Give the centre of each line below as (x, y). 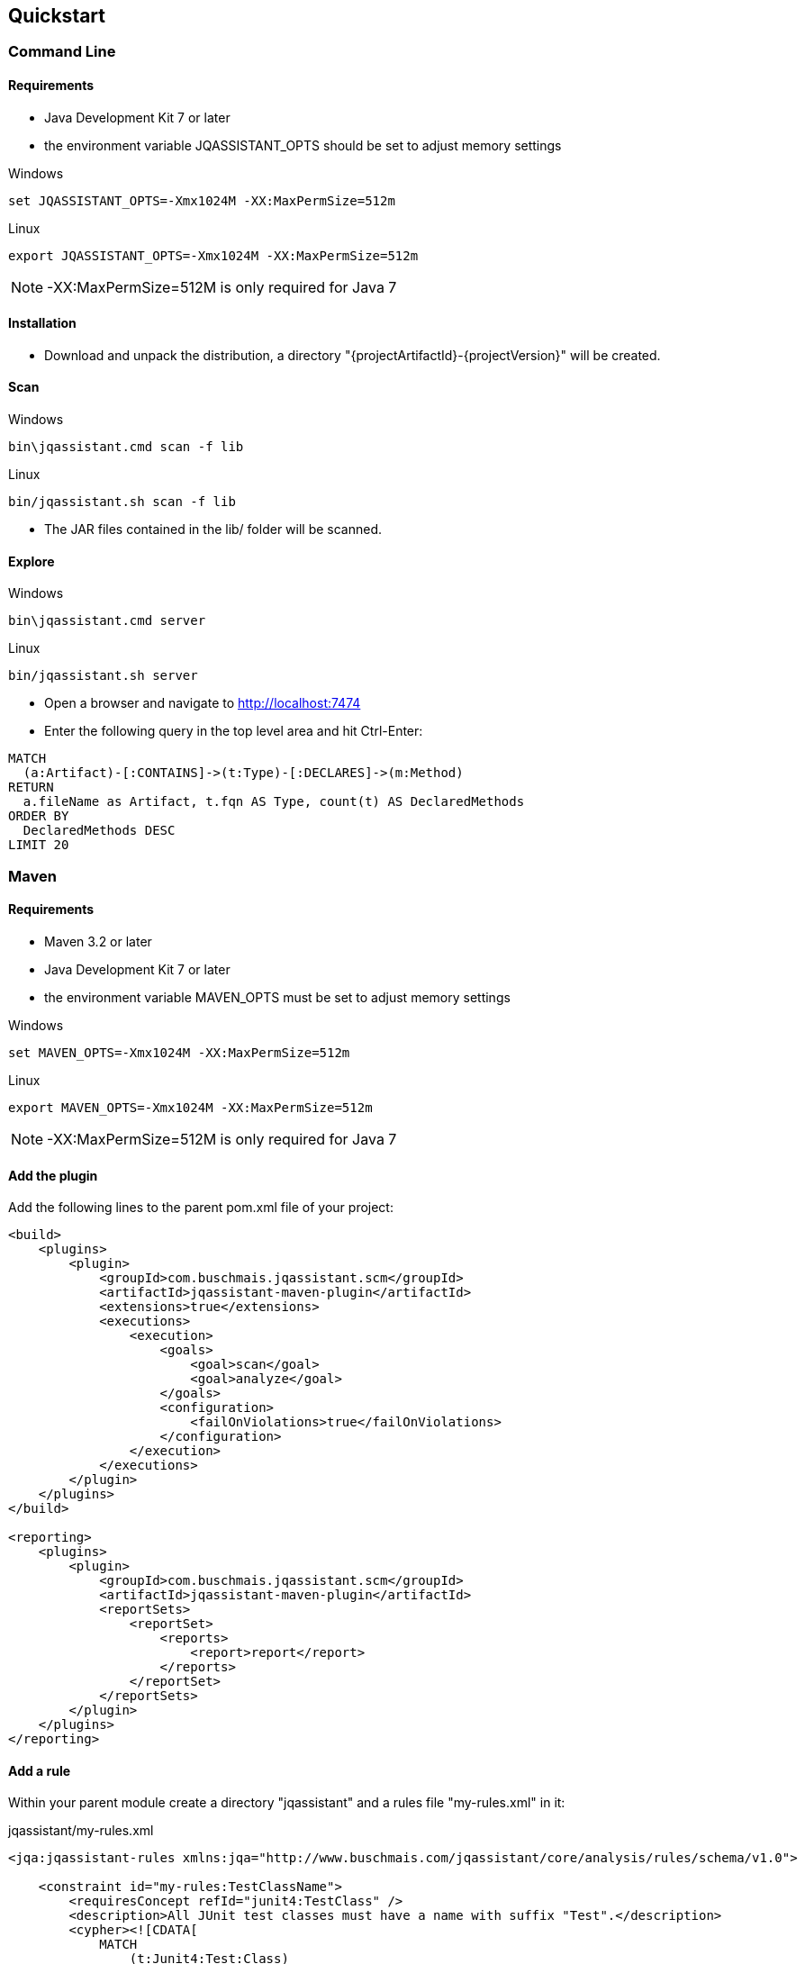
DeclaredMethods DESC (99, 831)
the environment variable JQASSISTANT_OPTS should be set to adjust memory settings (303, 145)
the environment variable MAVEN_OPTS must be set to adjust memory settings (277, 997)
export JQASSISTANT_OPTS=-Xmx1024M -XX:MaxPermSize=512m (213, 255)
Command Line (62, 52)
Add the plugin (53, 1175)
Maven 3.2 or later (98, 941)
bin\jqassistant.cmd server (107, 621)
